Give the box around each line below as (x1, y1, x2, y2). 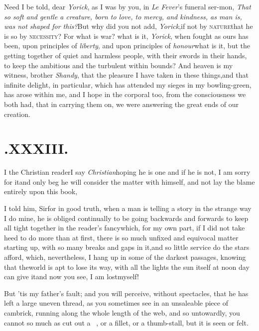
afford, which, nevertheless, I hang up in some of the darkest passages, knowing (4, 252, 246, 262)
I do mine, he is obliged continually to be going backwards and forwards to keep (4, 213, 249, 223)
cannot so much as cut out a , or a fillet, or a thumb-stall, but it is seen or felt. (4, 317, 249, 328)
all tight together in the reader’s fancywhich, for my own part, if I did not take (4, 222, 245, 233)
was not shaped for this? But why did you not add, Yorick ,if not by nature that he (4, 21, 253, 31)
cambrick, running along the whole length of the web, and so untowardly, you (4, 307, 240, 318)
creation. (4, 109, 30, 119)
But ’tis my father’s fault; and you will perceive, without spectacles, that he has (4, 288, 249, 298)
